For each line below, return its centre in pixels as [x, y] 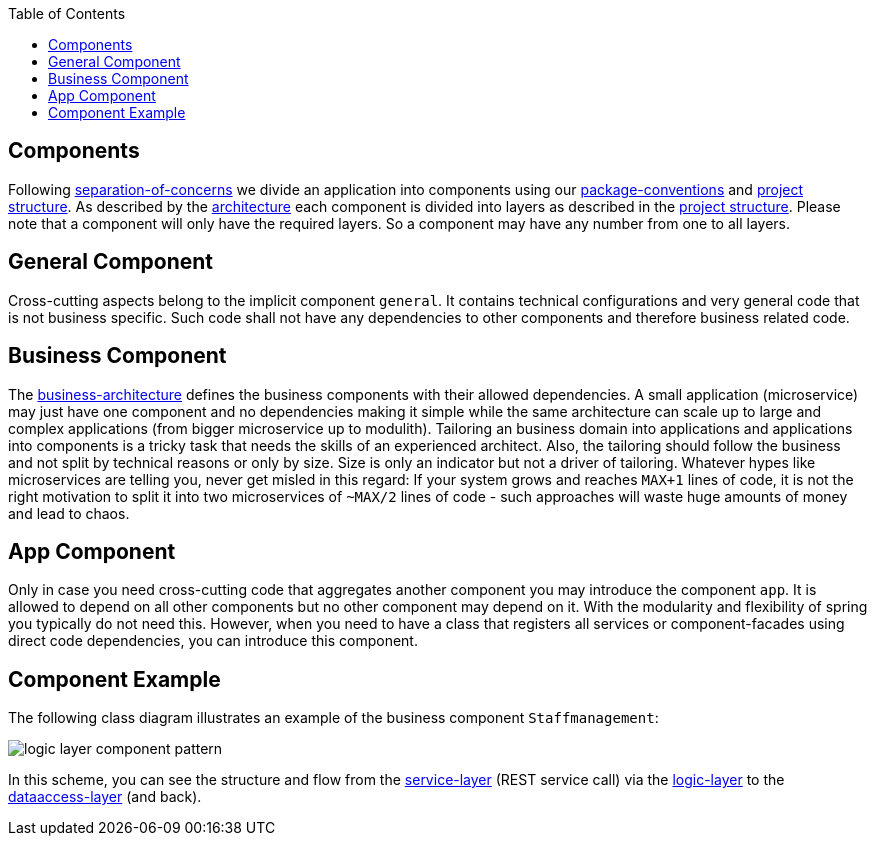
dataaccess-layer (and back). [105, 797]
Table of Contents [67, 13]
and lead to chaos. [69, 513]
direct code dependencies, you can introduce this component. [213, 641]
